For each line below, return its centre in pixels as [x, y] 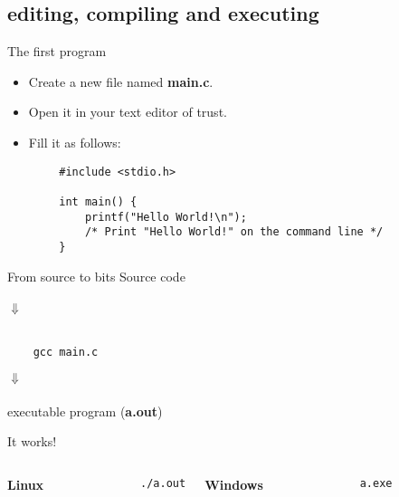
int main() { [98, 201]
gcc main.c [66, 353]
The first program [57, 51]
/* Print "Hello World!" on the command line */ [234, 232]
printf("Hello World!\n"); [166, 217]
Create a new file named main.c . [121, 81]
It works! [32, 441]
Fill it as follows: [75, 142]
